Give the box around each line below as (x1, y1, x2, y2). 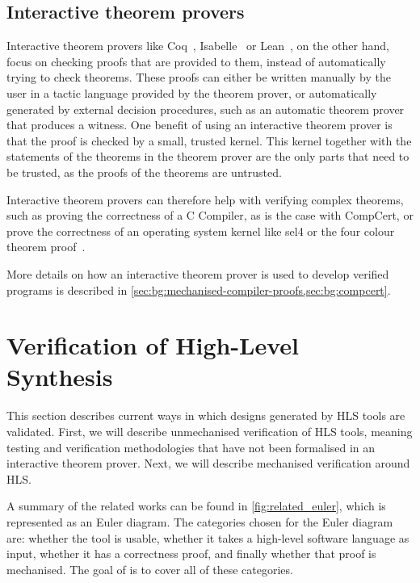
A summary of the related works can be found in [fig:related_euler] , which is (6, 497, 386, 514)
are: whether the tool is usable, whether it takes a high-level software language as (6, 529, 409, 546)
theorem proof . (6, 238, 86, 255)
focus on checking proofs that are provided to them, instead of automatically (6, 52, 386, 69)
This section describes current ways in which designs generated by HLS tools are (6, 407, 405, 424)
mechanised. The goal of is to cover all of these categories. (6, 560, 293, 577)
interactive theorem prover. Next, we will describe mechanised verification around (6, 455, 410, 472)
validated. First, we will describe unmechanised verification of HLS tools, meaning (6, 423, 413, 440)
